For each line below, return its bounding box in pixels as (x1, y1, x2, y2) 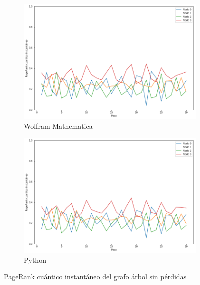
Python (24, 254, 46, 265)
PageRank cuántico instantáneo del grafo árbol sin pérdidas (4, 271, 187, 282)
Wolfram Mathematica (24, 120, 93, 131)
